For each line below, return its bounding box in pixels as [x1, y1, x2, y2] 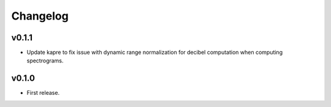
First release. [26, 89, 60, 97]
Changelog [11, 9, 69, 23]
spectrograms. [26, 57, 64, 64]
